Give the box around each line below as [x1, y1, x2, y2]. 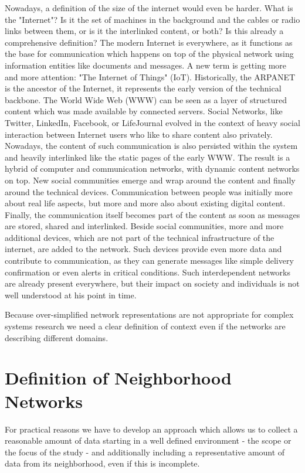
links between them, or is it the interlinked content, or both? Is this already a [5, 25, 284, 37]
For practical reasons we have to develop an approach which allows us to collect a [5, 423, 298, 435]
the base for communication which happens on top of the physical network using [5, 47, 294, 60]
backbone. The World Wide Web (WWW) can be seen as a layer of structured [5, 93, 287, 106]
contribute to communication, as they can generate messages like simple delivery [5, 254, 294, 267]
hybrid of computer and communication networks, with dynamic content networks [5, 162, 300, 175]
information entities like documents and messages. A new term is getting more [5, 59, 287, 71]
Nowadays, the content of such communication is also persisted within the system [5, 139, 298, 152]
